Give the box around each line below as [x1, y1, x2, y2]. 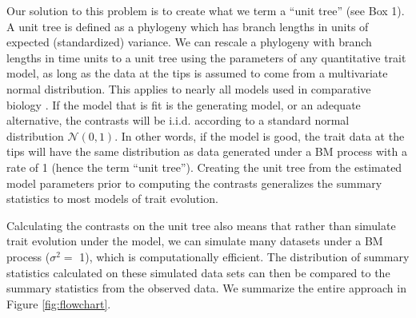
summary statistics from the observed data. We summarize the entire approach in [6, 280, 406, 296]
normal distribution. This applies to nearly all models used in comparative [6, 80, 371, 97]
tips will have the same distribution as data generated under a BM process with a [6, 143, 407, 160]
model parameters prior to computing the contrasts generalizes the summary [6, 174, 382, 191]
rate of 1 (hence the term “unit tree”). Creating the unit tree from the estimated [6, 158, 402, 175]
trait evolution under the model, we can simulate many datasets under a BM [6, 233, 383, 249]
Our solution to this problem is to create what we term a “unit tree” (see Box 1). [6, 2, 405, 18]
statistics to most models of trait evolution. [6, 190, 218, 207]
